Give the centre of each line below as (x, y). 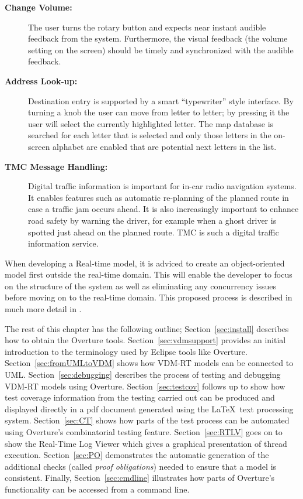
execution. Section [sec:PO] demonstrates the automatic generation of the (137, 455)
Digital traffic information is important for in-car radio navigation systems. (162, 186)
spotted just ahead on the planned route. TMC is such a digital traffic (154, 232)
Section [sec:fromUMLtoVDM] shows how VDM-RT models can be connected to (149, 363)
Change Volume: (39, 7)
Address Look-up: (41, 81)
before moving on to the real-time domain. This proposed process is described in (149, 297)
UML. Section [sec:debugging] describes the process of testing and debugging (143, 375)
